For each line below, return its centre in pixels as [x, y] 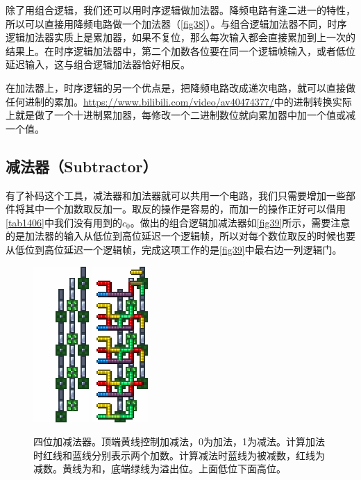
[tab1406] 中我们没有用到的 [64, 222]
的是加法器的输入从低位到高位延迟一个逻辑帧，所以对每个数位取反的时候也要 [180, 236]
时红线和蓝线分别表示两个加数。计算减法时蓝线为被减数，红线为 [179, 455]
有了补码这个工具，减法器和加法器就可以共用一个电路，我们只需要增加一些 [176, 195]
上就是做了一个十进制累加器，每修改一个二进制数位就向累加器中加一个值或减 [180, 115]
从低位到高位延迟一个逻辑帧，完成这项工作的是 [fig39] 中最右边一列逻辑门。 [174, 249]
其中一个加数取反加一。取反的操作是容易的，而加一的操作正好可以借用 [185, 209]
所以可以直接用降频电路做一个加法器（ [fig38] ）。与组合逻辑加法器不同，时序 [176, 23]
